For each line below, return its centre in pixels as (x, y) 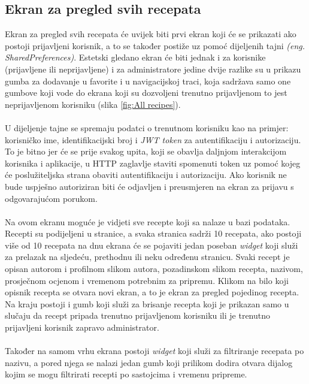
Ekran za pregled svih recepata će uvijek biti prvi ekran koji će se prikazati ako (151, 34)
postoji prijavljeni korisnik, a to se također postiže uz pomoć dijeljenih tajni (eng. (155, 45)
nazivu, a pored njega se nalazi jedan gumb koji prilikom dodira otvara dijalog (149, 362)
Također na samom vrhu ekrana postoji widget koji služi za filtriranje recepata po (154, 351)
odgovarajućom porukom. (51, 198)
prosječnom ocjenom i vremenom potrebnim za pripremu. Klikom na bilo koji (147, 280)
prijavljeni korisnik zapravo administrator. (82, 327)
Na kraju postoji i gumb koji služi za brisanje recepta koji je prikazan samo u (147, 303)
